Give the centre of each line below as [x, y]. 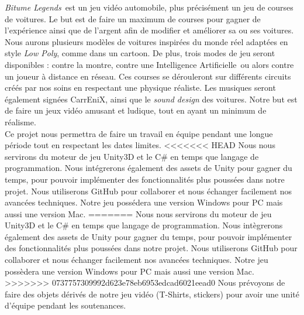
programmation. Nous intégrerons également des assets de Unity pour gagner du [148, 168]
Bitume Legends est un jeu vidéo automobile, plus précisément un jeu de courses [149, 7]
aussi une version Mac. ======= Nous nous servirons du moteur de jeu [138, 213]
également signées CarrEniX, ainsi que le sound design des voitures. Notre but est [151, 99]
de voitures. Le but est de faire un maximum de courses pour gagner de [133, 18]
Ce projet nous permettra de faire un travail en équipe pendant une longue [139, 133]
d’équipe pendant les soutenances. [65, 305]
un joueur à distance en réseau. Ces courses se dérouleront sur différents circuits [148, 76]
